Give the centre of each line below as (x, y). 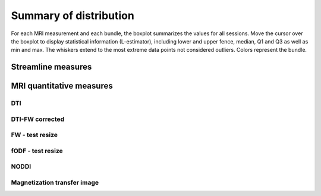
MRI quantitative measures (62, 86)
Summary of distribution (73, 15)
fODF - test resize (37, 151)
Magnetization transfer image (55, 182)
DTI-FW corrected (38, 119)
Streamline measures (51, 67)
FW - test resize (34, 135)
